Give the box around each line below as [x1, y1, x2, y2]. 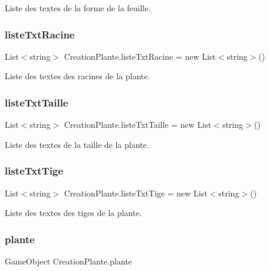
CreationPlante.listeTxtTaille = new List [64, 118, 212, 131]
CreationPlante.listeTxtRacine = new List [64, 50, 216, 62]
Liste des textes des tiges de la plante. [5, 207, 142, 219]
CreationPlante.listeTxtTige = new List [64, 186, 208, 199]
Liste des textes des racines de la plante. [5, 70, 150, 82]
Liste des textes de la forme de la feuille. [5, 2, 151, 14]
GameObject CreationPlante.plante [5, 255, 132, 267]
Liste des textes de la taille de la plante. [5, 138, 149, 150]
